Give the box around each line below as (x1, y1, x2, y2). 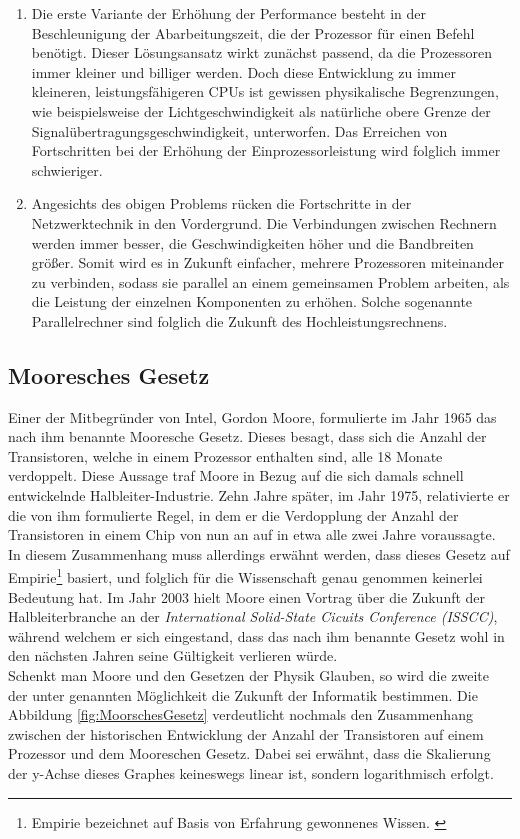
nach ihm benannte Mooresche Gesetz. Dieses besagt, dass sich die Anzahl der (8, 426, 487, 447)
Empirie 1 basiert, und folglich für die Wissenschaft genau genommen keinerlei (8, 564, 483, 588)
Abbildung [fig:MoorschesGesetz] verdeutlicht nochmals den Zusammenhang (8, 704, 473, 725)
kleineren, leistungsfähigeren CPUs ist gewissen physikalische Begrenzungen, (31, 81, 499, 102)
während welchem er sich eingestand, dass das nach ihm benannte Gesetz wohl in (8, 625, 505, 646)
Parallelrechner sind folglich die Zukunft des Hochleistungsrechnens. (31, 310, 448, 331)
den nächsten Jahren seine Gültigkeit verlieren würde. (8, 645, 338, 666)
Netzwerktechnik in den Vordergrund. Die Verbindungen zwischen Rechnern (31, 212, 497, 233)
